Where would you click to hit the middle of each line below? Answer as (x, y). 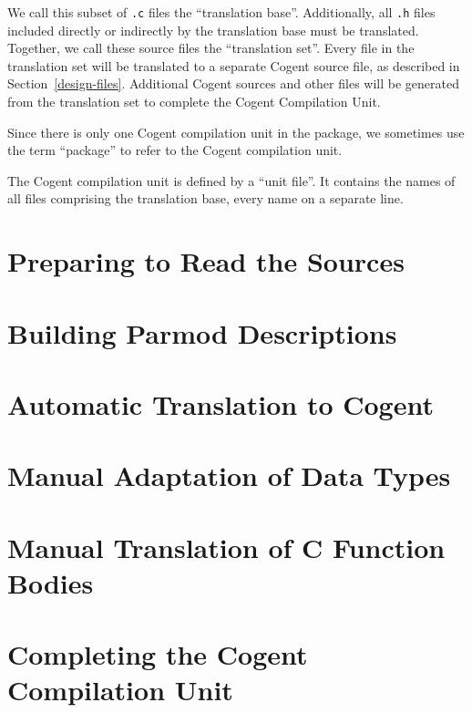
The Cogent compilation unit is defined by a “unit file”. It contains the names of (231, 180)
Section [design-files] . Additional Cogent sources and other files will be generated (233, 83)
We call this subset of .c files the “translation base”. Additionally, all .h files (221, 12)
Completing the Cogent (158, 654)
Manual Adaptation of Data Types (229, 475)
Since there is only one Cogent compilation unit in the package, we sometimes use (236, 132)
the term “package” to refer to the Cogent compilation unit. (175, 150)
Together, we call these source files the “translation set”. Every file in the (211, 48)
